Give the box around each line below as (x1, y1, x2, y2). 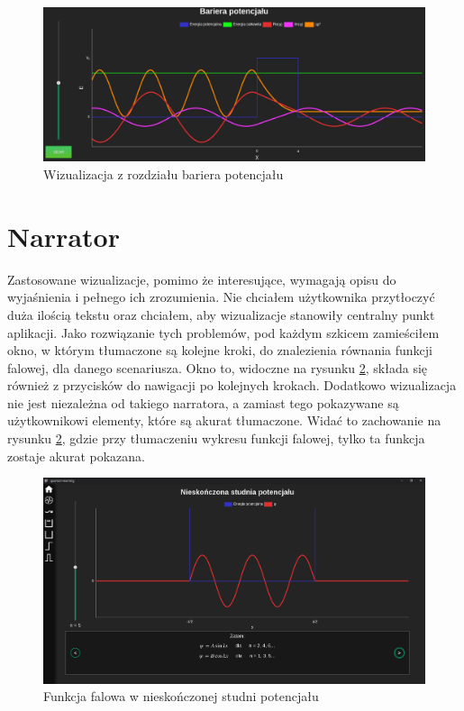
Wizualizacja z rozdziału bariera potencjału (43, 165, 284, 184)
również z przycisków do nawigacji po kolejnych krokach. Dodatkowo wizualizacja (7, 376, 457, 395)
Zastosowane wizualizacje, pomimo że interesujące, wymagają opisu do (7, 269, 396, 288)
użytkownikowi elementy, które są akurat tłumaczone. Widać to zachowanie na (7, 411, 441, 430)
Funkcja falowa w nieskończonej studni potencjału (43, 687, 319, 706)
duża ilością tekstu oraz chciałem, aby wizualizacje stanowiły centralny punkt (7, 305, 435, 324)
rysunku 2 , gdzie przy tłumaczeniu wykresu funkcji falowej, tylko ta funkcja (7, 429, 425, 448)
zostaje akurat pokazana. (7, 446, 145, 465)
